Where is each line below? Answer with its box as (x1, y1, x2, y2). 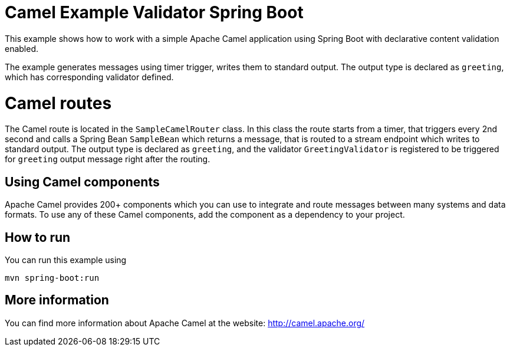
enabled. (5, 43, 39, 54)
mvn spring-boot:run (5, 273, 100, 283)
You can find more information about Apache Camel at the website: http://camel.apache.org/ (5, 317, 365, 328)
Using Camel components (5, 174, 160, 189)
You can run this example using (5, 254, 127, 265)
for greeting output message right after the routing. (5, 154, 210, 165)
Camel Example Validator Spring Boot (5, 2, 304, 22)
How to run (5, 229, 71, 245)
